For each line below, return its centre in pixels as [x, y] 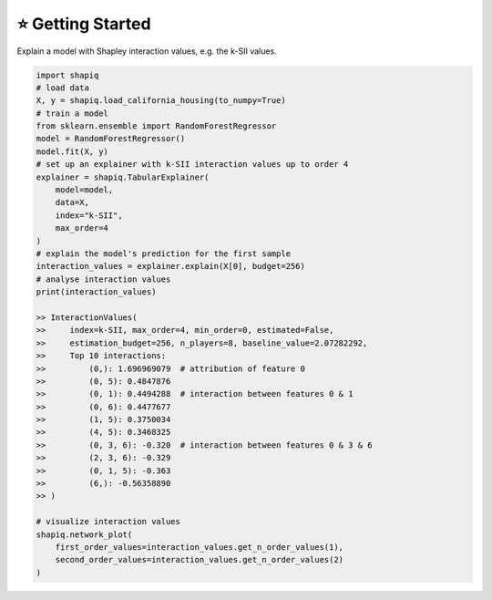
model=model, [84, 190]
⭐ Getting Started [84, 24]
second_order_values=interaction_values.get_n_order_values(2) [200, 560]
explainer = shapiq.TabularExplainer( [123, 177]
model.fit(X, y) [72, 151]
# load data [63, 88]
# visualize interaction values [108, 522]
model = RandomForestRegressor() [111, 139]
